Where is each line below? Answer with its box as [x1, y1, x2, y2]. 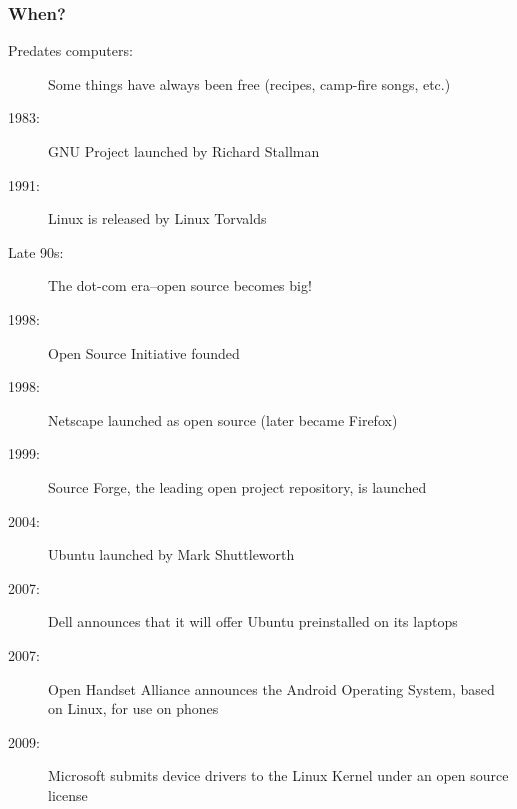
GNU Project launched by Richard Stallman [48, 141, 320, 161]
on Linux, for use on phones [48, 698, 219, 719]
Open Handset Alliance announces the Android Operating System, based [48, 678, 495, 699]
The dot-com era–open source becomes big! [48, 275, 312, 296]
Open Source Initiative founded [48, 342, 240, 363]
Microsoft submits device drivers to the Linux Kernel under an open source [48, 765, 509, 786]
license [48, 784, 88, 805]
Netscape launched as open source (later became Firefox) [48, 409, 398, 430]
